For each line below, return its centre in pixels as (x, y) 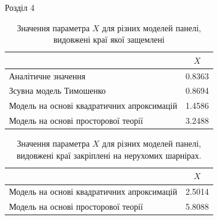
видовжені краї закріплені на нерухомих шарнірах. (109, 155)
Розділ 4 (20, 7)
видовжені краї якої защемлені (109, 39)
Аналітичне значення (47, 75)
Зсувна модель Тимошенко (57, 90)
